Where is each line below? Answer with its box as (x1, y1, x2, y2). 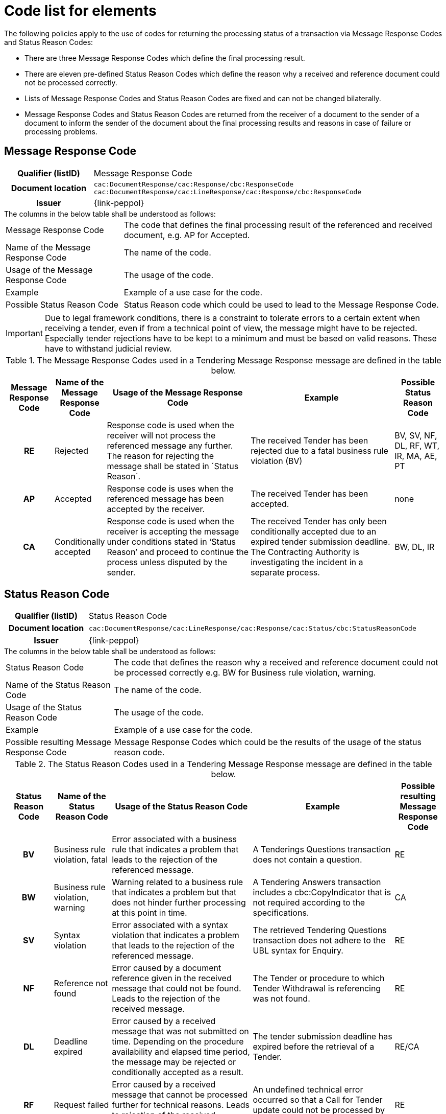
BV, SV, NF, (394, 430, 437, 440)
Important (6, 328, 43, 338)
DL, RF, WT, (394, 440, 440, 451)
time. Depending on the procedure (112, 1036, 244, 1047)
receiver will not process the (107, 430, 216, 440)
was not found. (253, 993, 310, 1004)
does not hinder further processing (112, 897, 246, 908)
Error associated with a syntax (112, 920, 228, 931)
